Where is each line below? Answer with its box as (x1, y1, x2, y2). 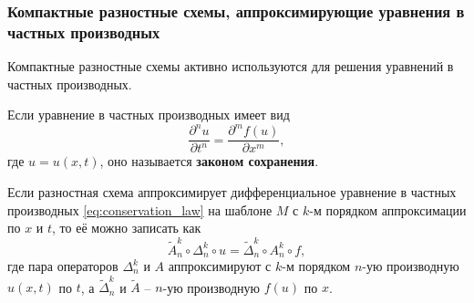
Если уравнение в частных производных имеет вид (7, 105, 290, 124)
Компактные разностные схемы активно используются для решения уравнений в (7, 57, 454, 76)
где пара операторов (7, 256, 118, 276)
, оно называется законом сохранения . (99, 151, 319, 171)
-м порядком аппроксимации (309, 200, 467, 219)
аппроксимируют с (168, 256, 272, 276)
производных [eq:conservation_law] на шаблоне (7, 200, 273, 219)
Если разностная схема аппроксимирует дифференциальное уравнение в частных (7, 183, 457, 202)
